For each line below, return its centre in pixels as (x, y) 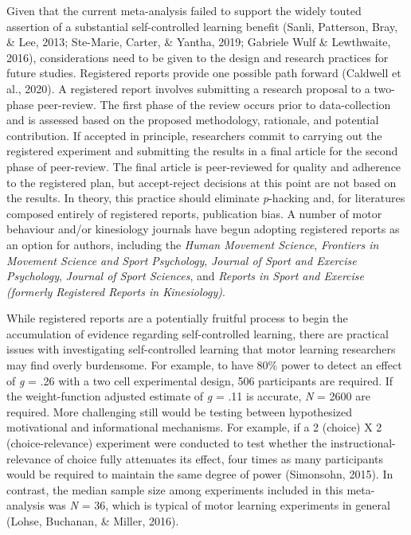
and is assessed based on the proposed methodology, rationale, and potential (193, 120)
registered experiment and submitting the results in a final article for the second (202, 151)
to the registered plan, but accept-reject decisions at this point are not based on (202, 182)
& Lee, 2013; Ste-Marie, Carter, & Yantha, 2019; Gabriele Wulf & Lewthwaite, (199, 42)
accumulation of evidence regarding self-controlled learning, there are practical (198, 333)
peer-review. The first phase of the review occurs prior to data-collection (214, 104)
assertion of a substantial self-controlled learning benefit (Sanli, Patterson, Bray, (202, 26)
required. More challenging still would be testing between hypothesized (179, 411)
